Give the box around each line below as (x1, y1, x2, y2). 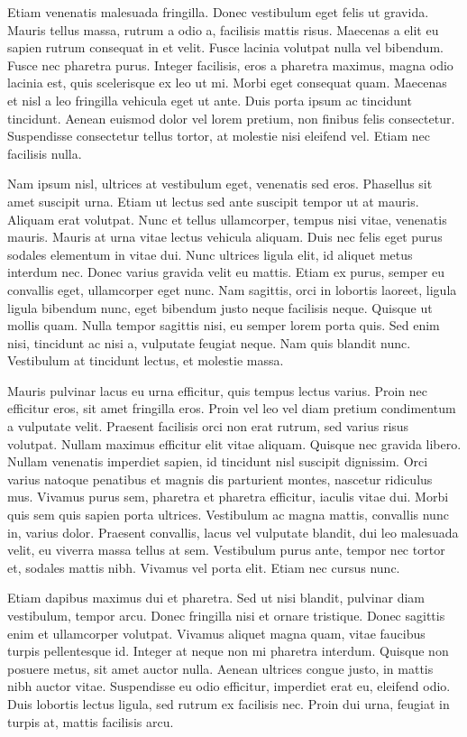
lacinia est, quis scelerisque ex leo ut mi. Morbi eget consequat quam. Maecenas (7, 73, 447, 92)
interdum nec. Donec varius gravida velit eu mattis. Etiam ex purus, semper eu (7, 263, 445, 281)
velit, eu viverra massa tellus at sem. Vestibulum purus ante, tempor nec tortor (7, 540, 445, 559)
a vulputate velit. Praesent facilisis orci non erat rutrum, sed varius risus (7, 417, 409, 436)
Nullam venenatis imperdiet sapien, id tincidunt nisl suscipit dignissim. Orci (7, 452, 428, 471)
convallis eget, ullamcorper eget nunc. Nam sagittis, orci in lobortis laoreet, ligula (7, 280, 457, 299)
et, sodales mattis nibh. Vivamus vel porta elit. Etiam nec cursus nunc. (7, 557, 400, 576)
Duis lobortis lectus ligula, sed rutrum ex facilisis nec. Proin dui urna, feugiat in (7, 694, 450, 713)
